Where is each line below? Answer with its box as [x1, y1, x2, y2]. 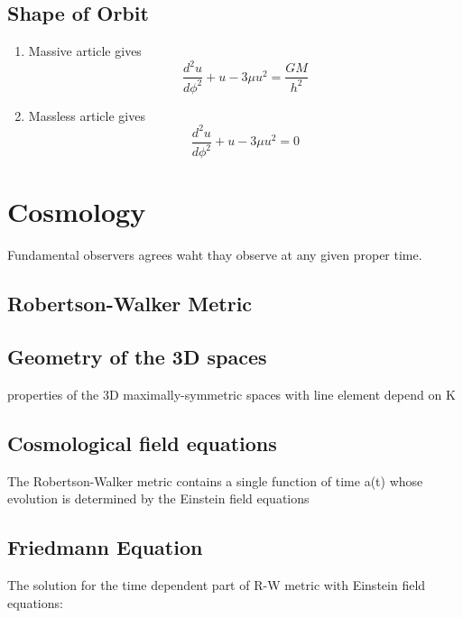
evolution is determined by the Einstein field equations [7, 489, 310, 508]
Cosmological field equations [7, 429, 277, 457]
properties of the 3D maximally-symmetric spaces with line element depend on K [7, 384, 456, 403]
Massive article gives [28, 42, 142, 60]
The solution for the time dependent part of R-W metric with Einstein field [7, 576, 426, 595]
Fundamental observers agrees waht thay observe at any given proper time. [7, 245, 422, 264]
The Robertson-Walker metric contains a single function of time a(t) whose [7, 471, 423, 490]
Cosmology [7, 193, 146, 230]
